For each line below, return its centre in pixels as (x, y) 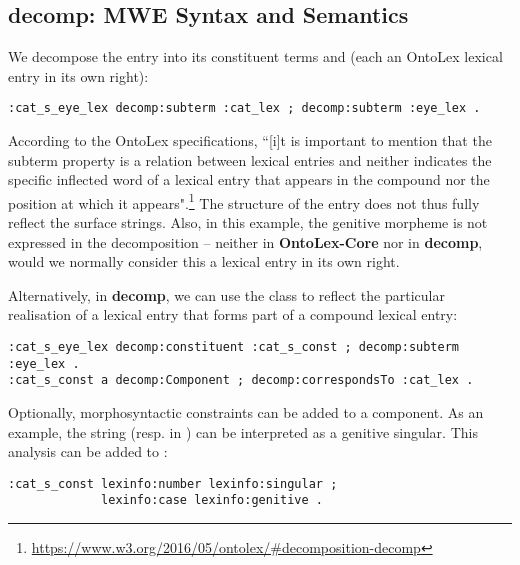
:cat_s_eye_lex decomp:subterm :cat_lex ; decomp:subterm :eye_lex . (244, 108)
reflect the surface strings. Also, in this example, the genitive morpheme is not (248, 222)
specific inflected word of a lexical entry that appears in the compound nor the (249, 179)
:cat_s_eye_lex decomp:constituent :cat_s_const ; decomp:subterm (234, 347)
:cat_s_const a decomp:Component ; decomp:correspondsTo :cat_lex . (241, 380)
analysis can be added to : (88, 451)
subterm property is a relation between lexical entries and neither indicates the (250, 159)
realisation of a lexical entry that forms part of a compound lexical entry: (233, 314)
